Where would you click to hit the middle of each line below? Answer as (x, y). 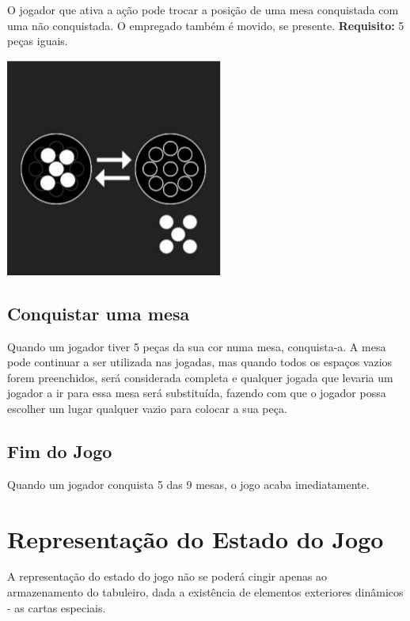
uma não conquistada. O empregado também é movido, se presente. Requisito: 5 (206, 25)
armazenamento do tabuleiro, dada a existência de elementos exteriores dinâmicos (205, 592)
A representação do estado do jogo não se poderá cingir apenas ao (167, 576)
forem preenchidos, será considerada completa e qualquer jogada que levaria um (200, 377)
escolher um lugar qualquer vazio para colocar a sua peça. (147, 408)
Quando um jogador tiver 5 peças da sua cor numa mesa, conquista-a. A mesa (197, 346)
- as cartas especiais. (57, 607)
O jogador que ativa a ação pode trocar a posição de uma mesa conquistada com (203, 9)
